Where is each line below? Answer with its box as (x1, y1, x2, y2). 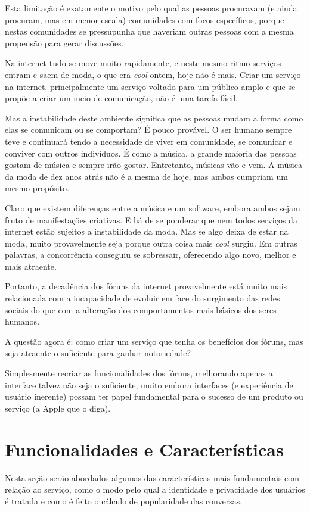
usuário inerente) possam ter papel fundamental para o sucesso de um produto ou (5, 390, 303, 403)
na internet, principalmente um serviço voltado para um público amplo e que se (5, 80, 296, 92)
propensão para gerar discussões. (5, 36, 124, 49)
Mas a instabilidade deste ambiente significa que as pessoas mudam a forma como (5, 111, 303, 124)
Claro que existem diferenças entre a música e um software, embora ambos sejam (5, 201, 300, 214)
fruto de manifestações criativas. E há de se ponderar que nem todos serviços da (5, 213, 297, 226)
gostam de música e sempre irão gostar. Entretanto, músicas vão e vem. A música (5, 158, 302, 171)
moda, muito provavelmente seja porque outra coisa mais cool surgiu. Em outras (5, 236, 297, 249)
